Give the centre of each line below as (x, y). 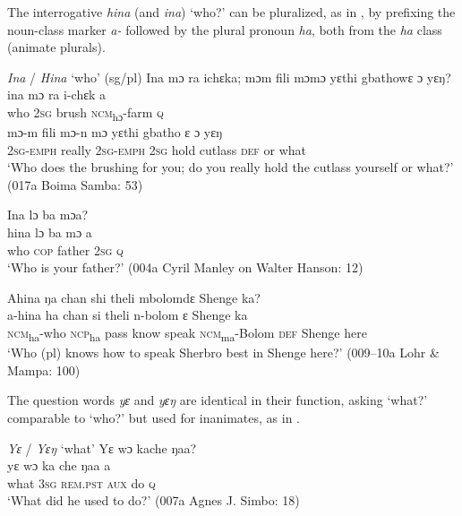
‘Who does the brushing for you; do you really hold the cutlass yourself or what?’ (231, 167)
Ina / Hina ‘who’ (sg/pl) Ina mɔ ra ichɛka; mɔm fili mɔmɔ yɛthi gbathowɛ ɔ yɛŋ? (229, 77)
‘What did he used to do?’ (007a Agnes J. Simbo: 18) (154, 500)
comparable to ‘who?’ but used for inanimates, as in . (154, 417)
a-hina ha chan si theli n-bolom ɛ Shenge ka (128, 315)
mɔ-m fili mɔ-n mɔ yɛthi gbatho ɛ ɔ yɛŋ (115, 132)
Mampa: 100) (44, 370)
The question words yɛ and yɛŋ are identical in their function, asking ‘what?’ (218, 400)
